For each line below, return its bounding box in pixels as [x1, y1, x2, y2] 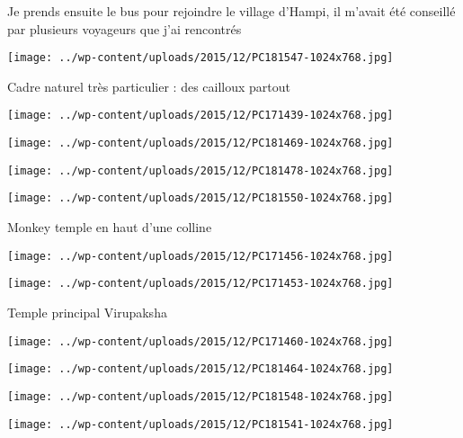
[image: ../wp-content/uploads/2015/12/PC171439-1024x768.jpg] [7, 109, 394, 122]
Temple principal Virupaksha [7, 302, 167, 321]
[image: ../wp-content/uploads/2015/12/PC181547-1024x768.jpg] [7, 51, 394, 65]
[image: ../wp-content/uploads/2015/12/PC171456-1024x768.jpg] [7, 249, 394, 263]
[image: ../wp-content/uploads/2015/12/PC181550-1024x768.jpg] [7, 192, 394, 205]
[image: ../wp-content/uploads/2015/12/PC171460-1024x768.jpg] [7, 335, 394, 348]
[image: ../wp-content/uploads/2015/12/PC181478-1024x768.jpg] [7, 164, 394, 177]
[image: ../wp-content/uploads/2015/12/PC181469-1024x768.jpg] [7, 137, 394, 150]
